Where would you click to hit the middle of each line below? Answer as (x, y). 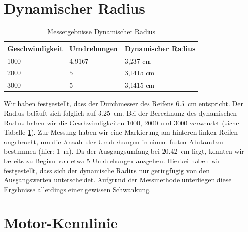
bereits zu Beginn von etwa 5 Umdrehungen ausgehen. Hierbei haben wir (112, 160)
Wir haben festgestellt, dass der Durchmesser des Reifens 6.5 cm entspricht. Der (124, 103)
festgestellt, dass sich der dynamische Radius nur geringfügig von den (107, 170)
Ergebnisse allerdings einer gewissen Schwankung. (78, 189)
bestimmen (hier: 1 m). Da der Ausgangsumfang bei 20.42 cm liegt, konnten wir (124, 151)
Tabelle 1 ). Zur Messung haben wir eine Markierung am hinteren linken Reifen (121, 132)
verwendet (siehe (214, 122)
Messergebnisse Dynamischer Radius (101, 31)
